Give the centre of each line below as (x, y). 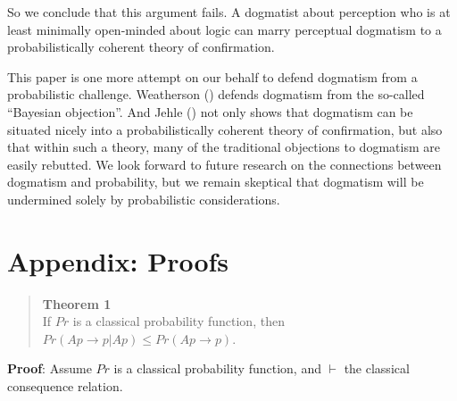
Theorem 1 (77, 303)
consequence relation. (65, 386)
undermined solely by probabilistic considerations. (144, 199)
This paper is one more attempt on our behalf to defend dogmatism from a (212, 76)
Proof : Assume (50, 368)
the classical (377, 368)
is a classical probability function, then (179, 321)
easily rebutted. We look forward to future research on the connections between (224, 164)
